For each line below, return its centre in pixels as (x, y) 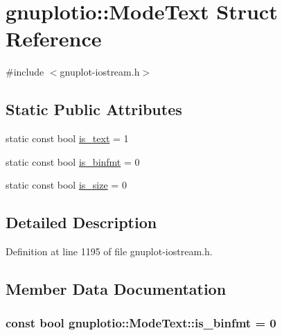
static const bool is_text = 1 (67, 138)
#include (25, 72)
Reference (54, 38)
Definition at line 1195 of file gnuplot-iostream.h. (109, 251)
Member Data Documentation (116, 289)
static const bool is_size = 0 (66, 185)
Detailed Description (81, 222)
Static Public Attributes (94, 109)
